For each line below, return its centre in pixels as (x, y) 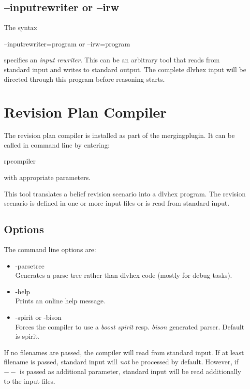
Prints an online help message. (60, 301)
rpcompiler (20, 161)
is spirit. (27, 336)
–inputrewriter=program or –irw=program (67, 43)
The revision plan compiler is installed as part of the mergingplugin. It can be (119, 135)
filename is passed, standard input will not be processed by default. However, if (121, 362)
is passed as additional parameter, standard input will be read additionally (130, 371)
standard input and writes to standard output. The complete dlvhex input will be (125, 69)
